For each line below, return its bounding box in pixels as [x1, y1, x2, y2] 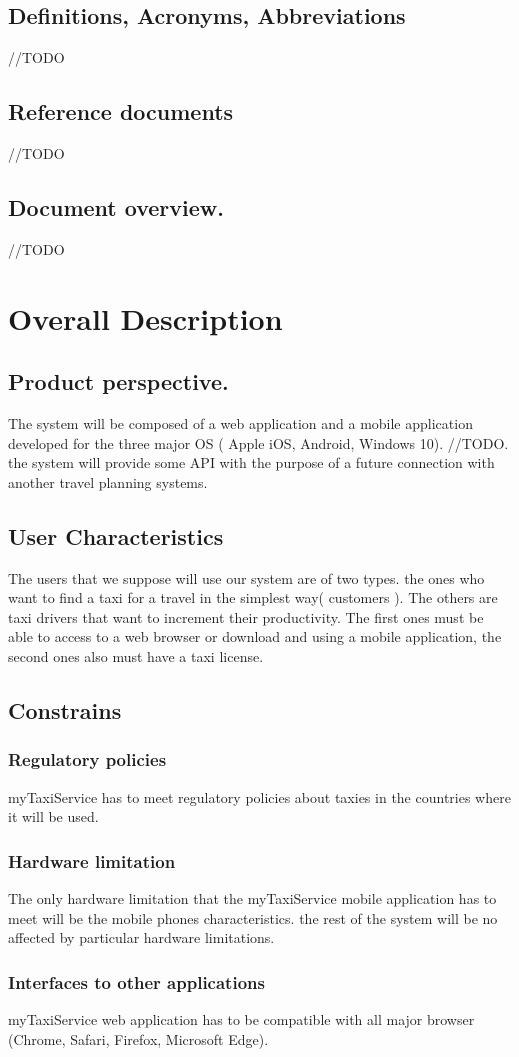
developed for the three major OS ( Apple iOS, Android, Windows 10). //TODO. [8, 432, 509, 453]
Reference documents [8, 96, 234, 127]
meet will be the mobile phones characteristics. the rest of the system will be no [8, 907, 498, 928]
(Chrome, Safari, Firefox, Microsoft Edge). [8, 1028, 269, 1049]
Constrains [8, 694, 122, 725]
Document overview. [8, 191, 224, 222]
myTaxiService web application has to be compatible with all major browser [8, 1008, 475, 1029]
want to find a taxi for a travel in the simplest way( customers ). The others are [8, 587, 498, 608]
